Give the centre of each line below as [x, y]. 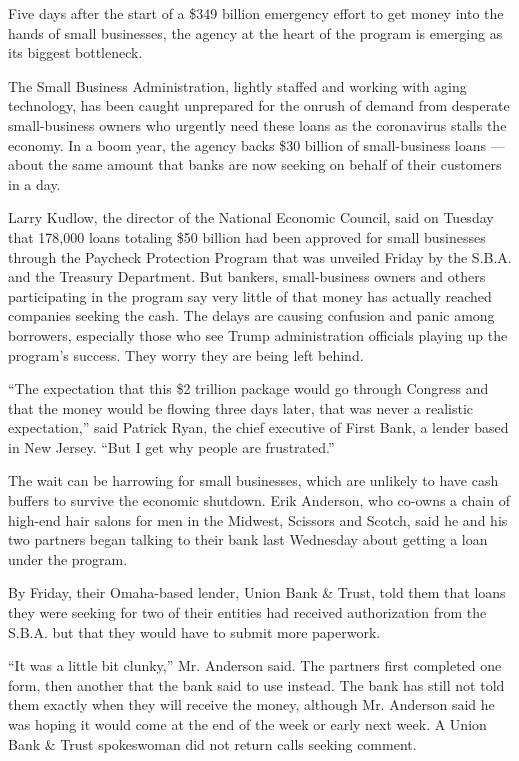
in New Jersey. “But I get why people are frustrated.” [171, 446]
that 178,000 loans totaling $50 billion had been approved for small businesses [247, 236]
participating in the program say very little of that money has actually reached [250, 295]
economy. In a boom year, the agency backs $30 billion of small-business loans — [256, 144]
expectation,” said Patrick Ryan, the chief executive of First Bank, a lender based [258, 427]
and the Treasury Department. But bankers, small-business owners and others [247, 276]
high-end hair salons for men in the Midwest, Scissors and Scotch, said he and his [258, 519]
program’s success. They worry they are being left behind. [186, 354]
